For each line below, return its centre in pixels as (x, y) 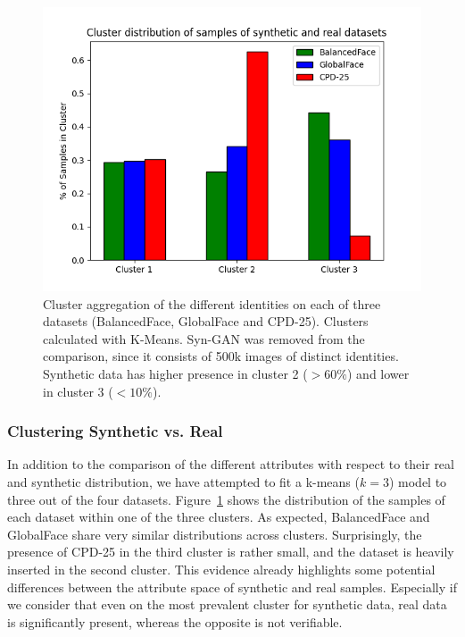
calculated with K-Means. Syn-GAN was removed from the (204, 338)
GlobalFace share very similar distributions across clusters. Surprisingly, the (215, 534)
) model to (418, 481)
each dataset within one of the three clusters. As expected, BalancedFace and (219, 517)
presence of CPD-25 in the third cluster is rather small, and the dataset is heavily (231, 552)
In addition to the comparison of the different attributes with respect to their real (231, 464)
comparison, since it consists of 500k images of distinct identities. (221, 356)
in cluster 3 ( (78, 391)
